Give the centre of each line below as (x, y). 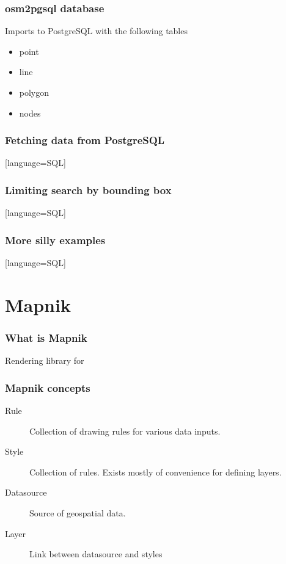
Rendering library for (45, 360)
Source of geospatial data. (78, 513)
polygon (34, 92)
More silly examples (55, 240)
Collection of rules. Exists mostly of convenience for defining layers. (156, 472)
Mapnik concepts (48, 387)
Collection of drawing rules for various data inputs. (125, 431)
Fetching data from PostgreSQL (85, 140)
